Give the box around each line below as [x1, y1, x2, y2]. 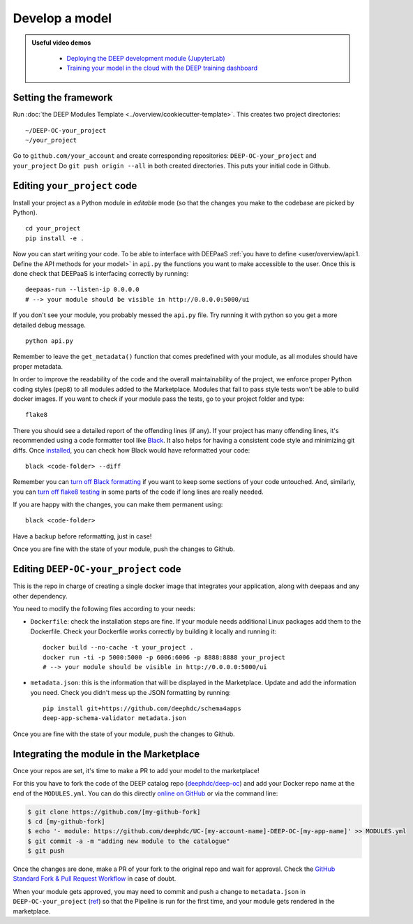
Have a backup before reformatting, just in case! [13, 531, 152, 541]
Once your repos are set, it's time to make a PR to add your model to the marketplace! [13, 766, 260, 775]
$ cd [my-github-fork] [27, 817, 105, 826]
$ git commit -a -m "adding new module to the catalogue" [27, 837, 230, 845]
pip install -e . [25, 234, 84, 242]
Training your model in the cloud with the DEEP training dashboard [66, 64, 258, 73]
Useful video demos [31, 38, 91, 47]
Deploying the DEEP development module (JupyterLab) [66, 54, 226, 62]
